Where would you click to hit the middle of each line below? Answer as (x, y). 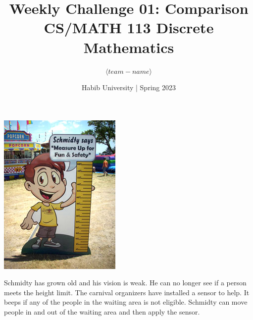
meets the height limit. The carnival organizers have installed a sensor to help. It (127, 292)
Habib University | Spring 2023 (129, 87)
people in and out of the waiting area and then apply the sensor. (102, 312)
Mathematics (129, 47)
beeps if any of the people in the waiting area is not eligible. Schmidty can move (126, 302)
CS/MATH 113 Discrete (129, 27)
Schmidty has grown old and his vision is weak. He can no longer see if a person (125, 283)
